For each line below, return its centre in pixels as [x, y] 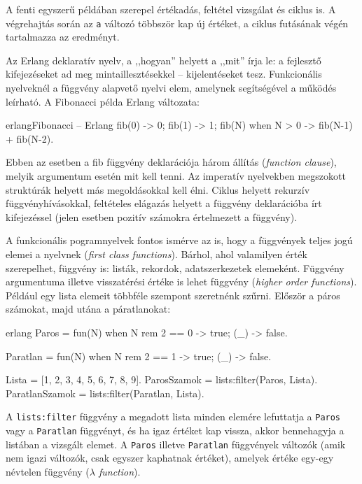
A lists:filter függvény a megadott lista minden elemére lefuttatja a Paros [173, 417]
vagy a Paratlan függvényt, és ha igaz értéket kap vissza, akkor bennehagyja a [175, 430]
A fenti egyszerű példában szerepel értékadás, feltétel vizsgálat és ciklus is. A [171, 9]
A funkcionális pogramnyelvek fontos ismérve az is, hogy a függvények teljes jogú [179, 240]
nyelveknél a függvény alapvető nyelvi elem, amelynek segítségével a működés [171, 88]
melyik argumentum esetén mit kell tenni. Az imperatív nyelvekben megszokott [176, 176]
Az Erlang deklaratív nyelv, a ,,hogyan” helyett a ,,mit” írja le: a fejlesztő [163, 60]
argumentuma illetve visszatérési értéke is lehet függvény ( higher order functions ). [181, 282]
